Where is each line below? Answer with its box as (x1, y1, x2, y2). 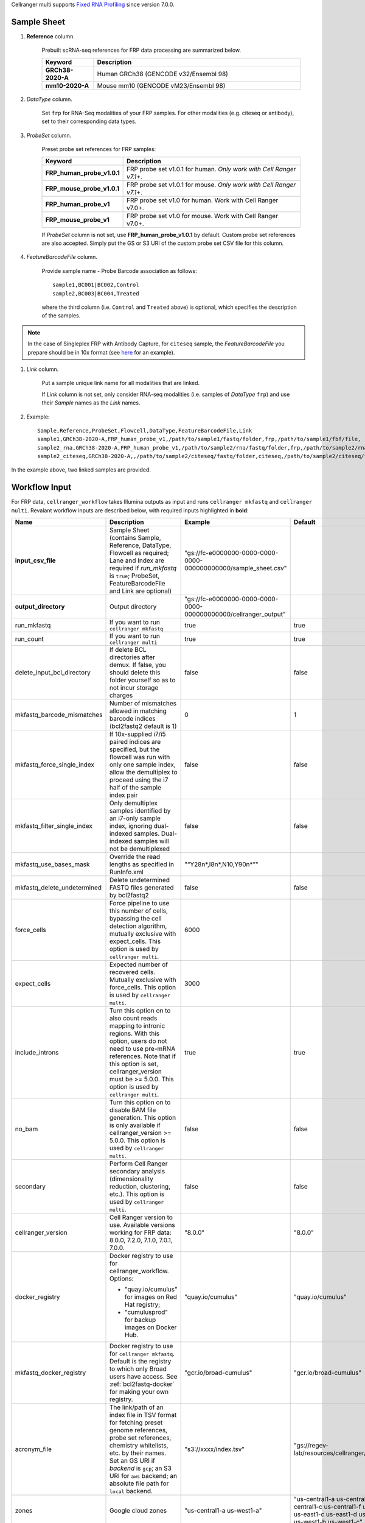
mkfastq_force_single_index (15, 760, 94, 769)
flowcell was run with (109, 753, 170, 761)
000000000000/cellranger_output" (184, 610, 286, 618)
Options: (109, 1274, 134, 1283)
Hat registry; (125, 1301, 161, 1309)
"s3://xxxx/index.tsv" (184, 1445, 245, 1454)
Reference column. (26, 32, 75, 40)
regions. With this (109, 1030, 160, 1038)
